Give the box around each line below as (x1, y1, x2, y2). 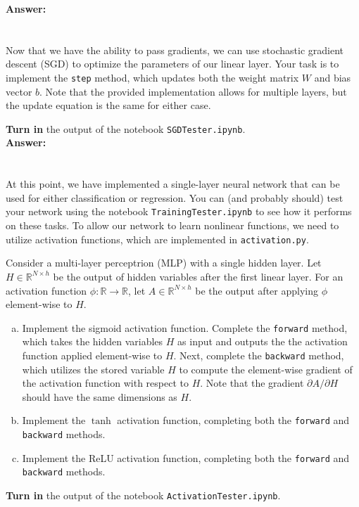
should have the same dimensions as (22, 389, 177, 404)
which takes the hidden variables (22, 334, 163, 349)
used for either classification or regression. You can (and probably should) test (6, 190, 344, 205)
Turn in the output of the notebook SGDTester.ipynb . (6, 121, 246, 136)
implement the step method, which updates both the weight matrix (6, 70, 299, 84)
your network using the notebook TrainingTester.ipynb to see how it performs (6, 204, 352, 219)
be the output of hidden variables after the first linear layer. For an (53, 269, 344, 283)
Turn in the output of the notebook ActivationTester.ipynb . (6, 488, 281, 503)
